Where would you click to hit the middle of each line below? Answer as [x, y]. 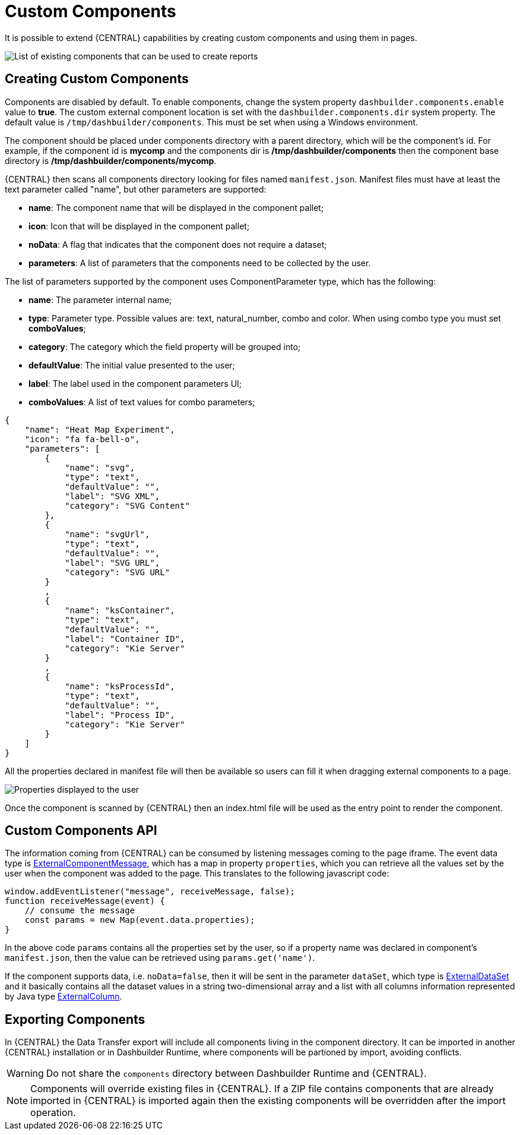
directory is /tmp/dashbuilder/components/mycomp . [111, 160]
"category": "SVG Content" [127, 505]
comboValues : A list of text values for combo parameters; [142, 402]
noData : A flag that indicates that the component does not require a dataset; [178, 244]
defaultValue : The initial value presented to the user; [132, 365]
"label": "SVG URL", [112, 562]
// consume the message [80, 911]
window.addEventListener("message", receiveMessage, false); [150, 892]
